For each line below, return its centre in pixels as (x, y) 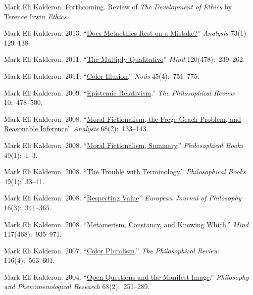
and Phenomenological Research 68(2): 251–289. (77, 286)
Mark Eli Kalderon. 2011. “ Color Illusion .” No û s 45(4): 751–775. (102, 75)
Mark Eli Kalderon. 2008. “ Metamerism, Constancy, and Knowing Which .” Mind (126, 224)
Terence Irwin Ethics (35, 16)
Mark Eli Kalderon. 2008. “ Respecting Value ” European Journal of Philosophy (123, 198)
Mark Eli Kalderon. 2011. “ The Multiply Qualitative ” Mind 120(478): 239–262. (125, 59)
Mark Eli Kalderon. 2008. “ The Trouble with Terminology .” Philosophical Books (125, 172)
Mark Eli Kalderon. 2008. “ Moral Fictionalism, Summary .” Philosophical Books (124, 145)
